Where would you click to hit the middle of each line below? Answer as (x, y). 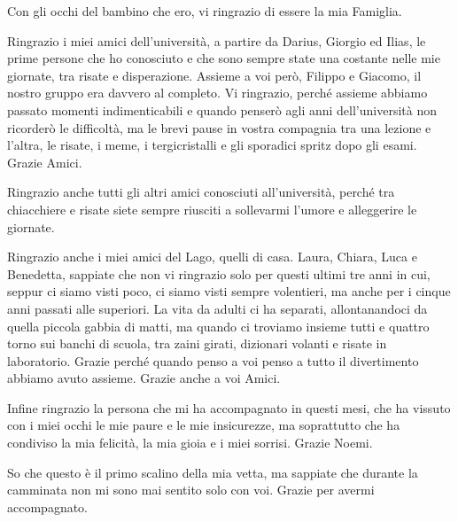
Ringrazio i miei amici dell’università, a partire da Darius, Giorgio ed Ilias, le (217, 40)
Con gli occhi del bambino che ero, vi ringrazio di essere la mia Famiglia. (205, 11)
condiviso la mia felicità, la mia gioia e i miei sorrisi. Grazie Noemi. (190, 443)
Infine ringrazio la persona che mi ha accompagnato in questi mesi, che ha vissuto (229, 407)
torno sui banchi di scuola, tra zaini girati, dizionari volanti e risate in (197, 343)
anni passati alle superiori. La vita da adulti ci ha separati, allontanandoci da (217, 308)
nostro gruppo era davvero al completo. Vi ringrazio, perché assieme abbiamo (217, 93)
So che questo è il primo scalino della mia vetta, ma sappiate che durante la (213, 472)
